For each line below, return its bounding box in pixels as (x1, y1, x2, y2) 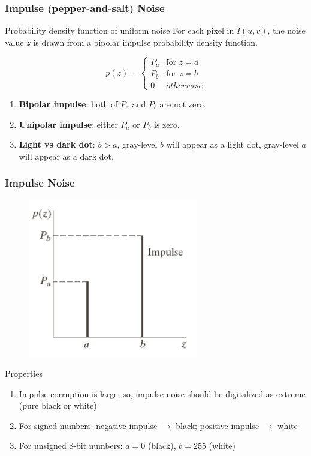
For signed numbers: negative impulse (19, 419, 158, 431)
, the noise (267, 24, 306, 37)
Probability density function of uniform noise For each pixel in (5, 24, 234, 37)
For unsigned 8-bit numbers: (19, 439, 123, 452)
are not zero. (159, 97, 206, 110)
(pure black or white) (19, 399, 97, 412)
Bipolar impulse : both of (19, 97, 118, 110)
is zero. (154, 118, 180, 130)
